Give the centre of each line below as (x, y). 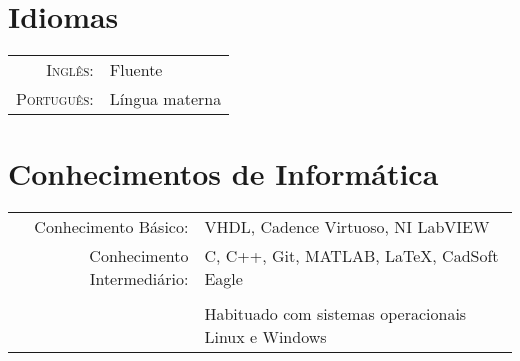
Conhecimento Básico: (111, 227)
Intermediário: (139, 279)
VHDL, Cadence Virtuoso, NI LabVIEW (347, 227)
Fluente (136, 70)
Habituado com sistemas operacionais (335, 314)
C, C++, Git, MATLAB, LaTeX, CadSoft (351, 256)
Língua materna (165, 99)
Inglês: (70, 70)
